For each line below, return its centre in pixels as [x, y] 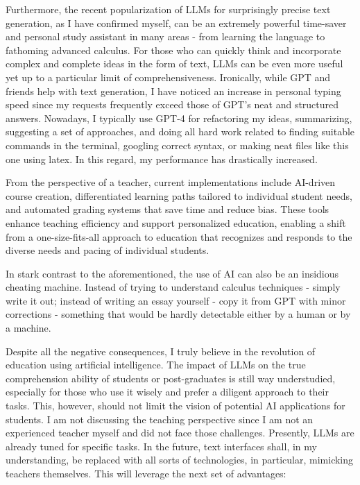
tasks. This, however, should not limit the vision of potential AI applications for [175, 406]
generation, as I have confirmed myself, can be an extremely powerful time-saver [176, 23]
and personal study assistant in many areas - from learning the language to [165, 36]
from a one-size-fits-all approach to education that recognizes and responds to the [179, 236]
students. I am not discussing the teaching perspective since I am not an [160, 419]
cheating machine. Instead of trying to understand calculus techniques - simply [173, 287]
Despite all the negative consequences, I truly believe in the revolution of [161, 351]
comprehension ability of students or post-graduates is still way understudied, [171, 378]
